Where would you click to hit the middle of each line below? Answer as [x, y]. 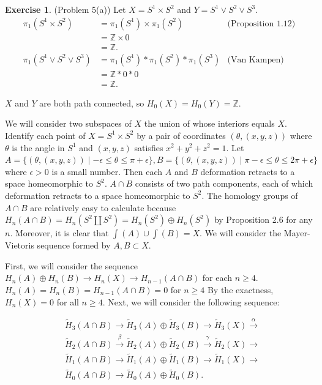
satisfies [149, 147]
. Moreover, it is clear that [59, 233]
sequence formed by [74, 245]
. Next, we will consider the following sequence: [191, 301]
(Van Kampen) [256, 60]
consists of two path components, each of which [224, 183]
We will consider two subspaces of [68, 123]
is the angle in [38, 147]
